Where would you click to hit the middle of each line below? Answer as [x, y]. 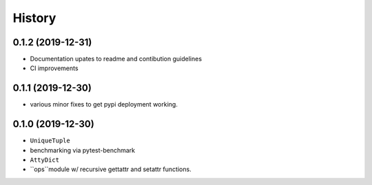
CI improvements [54, 68]
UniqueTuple [50, 141]
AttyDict [45, 160]
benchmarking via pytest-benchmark [83, 150]
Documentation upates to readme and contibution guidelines [116, 59]
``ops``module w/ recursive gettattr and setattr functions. [111, 169]
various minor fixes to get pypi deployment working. [104, 105]
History [34, 18]
